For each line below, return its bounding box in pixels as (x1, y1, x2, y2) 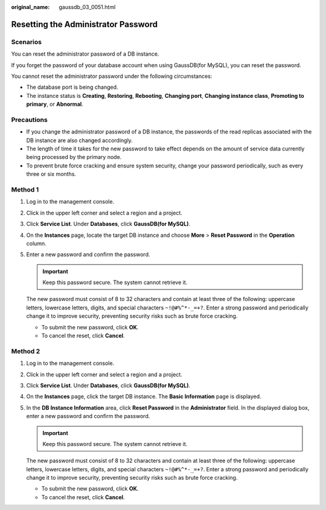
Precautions (11, 115, 48, 124)
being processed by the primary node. (26, 153, 122, 161)
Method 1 (11, 185, 39, 193)
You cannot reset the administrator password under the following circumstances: (11, 73, 213, 80)
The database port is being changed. (26, 83, 118, 91)
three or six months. (26, 170, 77, 178)
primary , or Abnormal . (26, 100, 84, 108)
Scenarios (11, 37, 42, 46)
